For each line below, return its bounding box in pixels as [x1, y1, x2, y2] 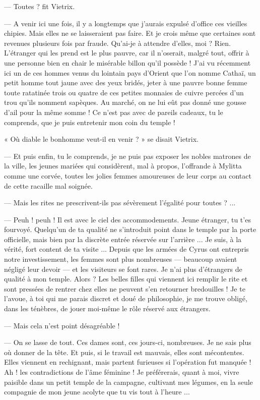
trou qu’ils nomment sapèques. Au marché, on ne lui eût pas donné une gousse [4, 97, 246, 107]
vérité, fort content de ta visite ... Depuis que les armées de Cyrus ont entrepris [4, 244, 249, 254]
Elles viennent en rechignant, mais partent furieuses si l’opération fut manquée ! [4, 357, 251, 367]
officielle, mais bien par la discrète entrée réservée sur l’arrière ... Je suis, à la [4, 234, 242, 244]
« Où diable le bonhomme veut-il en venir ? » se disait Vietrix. [4, 134, 199, 144]
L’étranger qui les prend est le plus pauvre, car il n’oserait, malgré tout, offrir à [4, 47, 249, 58]
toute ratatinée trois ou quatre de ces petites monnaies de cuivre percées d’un [4, 87, 244, 97]
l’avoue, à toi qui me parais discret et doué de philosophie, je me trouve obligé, [4, 293, 247, 304]
